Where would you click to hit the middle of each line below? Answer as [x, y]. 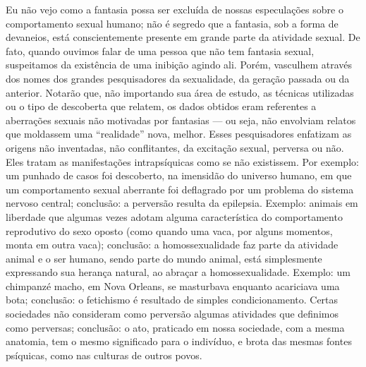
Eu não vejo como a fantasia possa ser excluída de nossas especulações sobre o [175, 9]
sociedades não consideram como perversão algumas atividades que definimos [172, 314]
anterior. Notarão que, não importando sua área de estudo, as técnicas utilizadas [180, 92]
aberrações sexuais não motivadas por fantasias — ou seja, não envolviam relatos [181, 120]
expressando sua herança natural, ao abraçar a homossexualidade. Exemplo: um [178, 272]
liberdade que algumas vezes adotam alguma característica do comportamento [174, 216]
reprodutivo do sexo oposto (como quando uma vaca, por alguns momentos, [169, 230]
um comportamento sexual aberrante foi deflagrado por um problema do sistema [180, 189]
